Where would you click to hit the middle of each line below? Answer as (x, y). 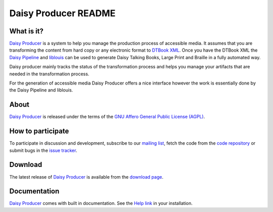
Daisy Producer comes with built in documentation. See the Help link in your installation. (101, 203)
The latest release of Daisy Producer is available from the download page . (86, 177)
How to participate (39, 131)
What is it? (27, 31)
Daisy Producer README (62, 13)
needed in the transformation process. (49, 74)
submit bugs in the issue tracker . (43, 150)
